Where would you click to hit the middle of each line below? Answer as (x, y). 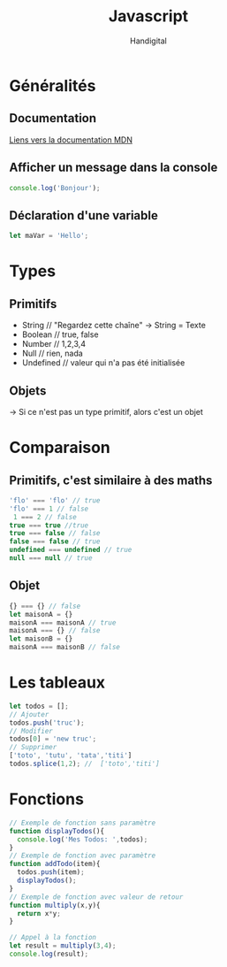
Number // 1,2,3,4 (54, 344)
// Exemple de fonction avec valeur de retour (96, 897)
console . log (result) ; (49, 954)
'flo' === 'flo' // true (55, 500)
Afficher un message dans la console (113, 168)
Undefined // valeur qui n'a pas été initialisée (103, 363)
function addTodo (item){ (55, 864)
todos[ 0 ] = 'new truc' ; (53, 739)
